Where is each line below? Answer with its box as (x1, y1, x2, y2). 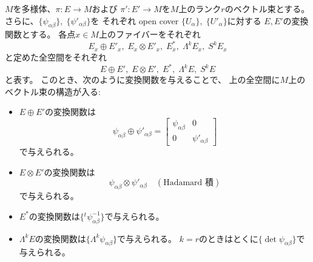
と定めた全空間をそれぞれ (5, 50, 107, 63)
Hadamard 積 (163, 178, 214, 188)
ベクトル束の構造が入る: (5, 85, 101, 97)
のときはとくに (199, 232, 258, 244)
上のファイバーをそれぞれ (98, 28, 201, 41)
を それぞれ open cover (90, 14, 179, 27)
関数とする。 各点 (5, 28, 76, 41)
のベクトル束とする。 (224, 2, 310, 15)
